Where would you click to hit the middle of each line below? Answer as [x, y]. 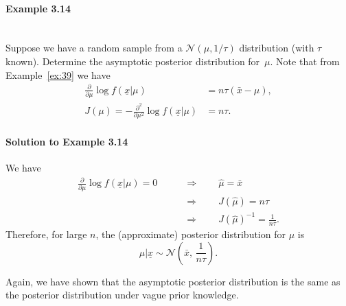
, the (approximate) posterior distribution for [191, 234]
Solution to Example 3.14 [67, 142]
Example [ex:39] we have [58, 74]
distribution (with [277, 48]
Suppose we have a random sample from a [94, 48]
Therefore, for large [46, 234]
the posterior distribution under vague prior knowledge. [122, 295]
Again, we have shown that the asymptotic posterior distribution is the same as [173, 281]
